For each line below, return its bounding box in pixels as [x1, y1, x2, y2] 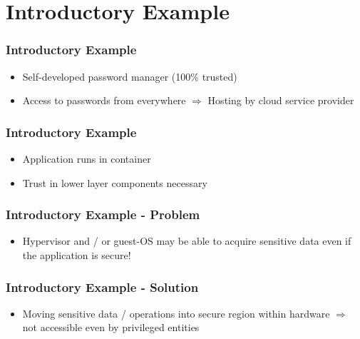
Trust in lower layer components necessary [22, 175, 207, 190]
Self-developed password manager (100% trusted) [22, 69, 237, 84]
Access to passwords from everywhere [22, 93, 186, 108]
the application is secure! [22, 248, 131, 262]
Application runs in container [22, 151, 151, 166]
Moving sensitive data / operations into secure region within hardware [22, 305, 330, 320]
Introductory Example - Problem [6, 206, 200, 223]
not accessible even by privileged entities [22, 320, 200, 335]
